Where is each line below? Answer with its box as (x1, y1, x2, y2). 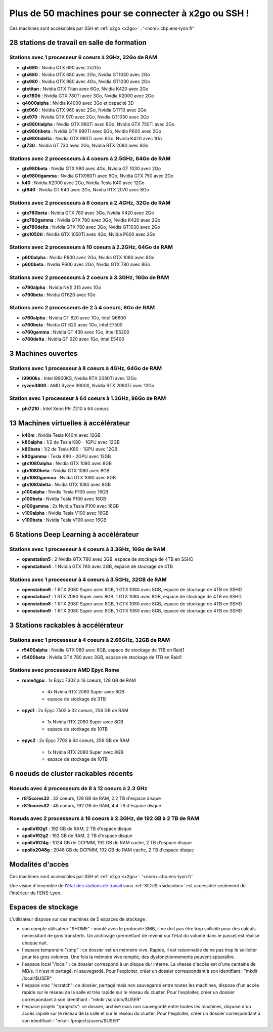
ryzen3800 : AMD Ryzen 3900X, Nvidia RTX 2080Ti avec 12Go (22, 382, 155, 388)
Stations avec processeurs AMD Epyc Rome (9, 667, 120, 674)
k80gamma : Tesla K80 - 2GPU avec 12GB (22, 453, 111, 459)
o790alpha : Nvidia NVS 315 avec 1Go (22, 284, 101, 291)
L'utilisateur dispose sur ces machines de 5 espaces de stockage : (9, 916, 148, 922)
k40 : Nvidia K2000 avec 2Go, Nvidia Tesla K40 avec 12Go (22, 180, 145, 186)
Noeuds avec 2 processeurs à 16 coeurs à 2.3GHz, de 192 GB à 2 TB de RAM (9, 815, 200, 822)
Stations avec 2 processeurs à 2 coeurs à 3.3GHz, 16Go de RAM (9, 274, 169, 281)
